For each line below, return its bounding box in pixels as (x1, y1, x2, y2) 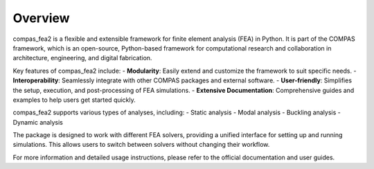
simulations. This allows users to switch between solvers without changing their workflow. (12, 141, 270, 149)
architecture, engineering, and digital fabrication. (12, 54, 152, 62)
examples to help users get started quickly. (12, 96, 136, 104)
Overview (12, 10, 70, 26)
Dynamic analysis (12, 118, 64, 126)
